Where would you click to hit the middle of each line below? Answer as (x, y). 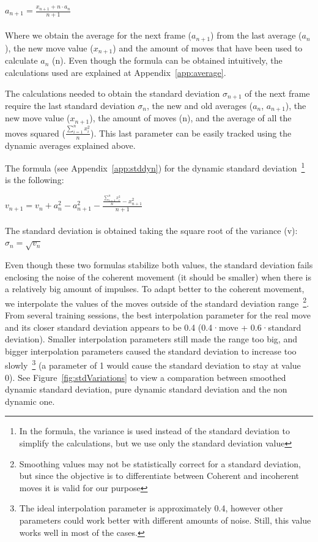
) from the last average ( (256, 35)
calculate (21, 60)
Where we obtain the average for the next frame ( (98, 35)
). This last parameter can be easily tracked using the (191, 133)
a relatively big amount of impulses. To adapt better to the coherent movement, (155, 289)
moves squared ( (35, 133)
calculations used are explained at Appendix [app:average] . (116, 72)
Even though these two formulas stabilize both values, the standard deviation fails (159, 264)
